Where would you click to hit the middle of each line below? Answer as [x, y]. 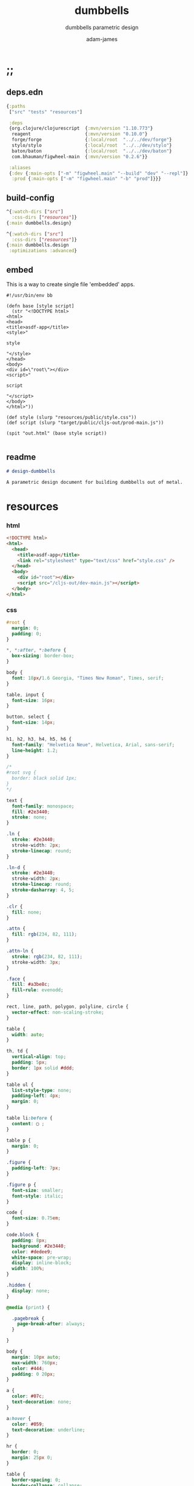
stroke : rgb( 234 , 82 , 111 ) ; [47, 956]
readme [21, 457]
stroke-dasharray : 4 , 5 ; [43, 890]
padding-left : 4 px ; [36, 1096]
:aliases [20, 167]
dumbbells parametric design [102, 27]
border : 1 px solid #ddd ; [43, 1068]
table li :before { [29, 1118]
